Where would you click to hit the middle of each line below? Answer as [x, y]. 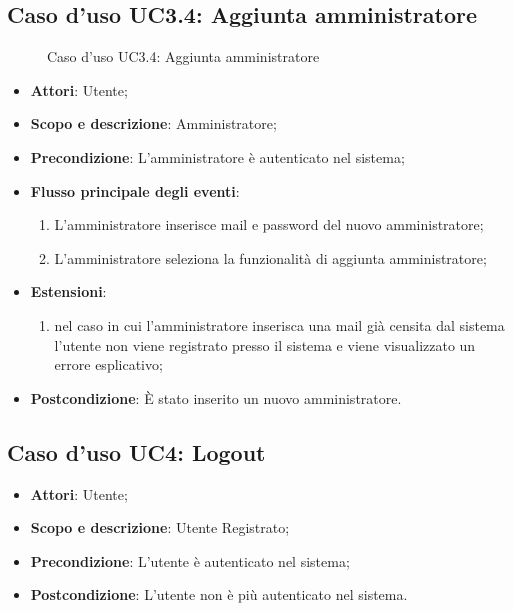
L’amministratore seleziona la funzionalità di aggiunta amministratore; [270, 257]
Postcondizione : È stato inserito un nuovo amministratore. [216, 397]
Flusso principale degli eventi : [135, 190]
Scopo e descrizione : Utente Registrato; [160, 527]
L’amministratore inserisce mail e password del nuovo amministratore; [269, 224]
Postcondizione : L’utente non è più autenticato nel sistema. [219, 594]
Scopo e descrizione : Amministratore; [153, 123]
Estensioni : [68, 291]
